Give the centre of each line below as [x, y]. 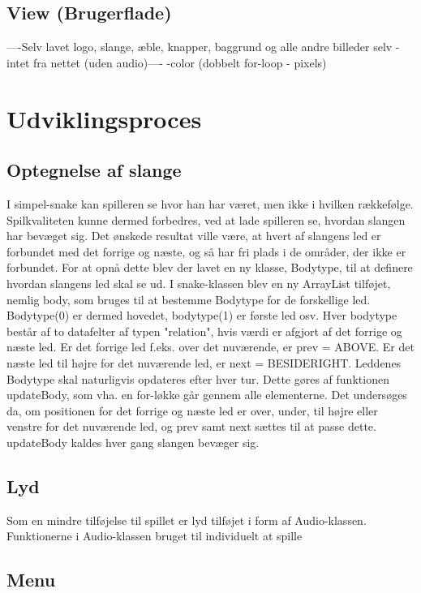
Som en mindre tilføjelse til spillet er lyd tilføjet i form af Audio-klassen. [187, 520]
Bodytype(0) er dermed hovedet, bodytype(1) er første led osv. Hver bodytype [202, 315]
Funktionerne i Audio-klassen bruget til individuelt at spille [155, 536]
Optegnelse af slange [94, 170]
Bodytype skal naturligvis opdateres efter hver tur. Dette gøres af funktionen [198, 378]
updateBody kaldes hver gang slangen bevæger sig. [133, 442]
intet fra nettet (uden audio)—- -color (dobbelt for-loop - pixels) [167, 62]
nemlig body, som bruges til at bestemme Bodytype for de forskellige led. [189, 299]
